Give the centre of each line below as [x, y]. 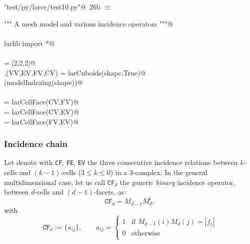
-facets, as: [110, 192]
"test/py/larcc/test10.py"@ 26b [52, 6]
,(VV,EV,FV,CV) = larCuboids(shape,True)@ [75, 72]
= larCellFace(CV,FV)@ [41, 102]
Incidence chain [36, 144]
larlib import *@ [29, 43]
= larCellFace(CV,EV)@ [41, 111]
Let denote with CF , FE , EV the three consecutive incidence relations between [121, 162]
